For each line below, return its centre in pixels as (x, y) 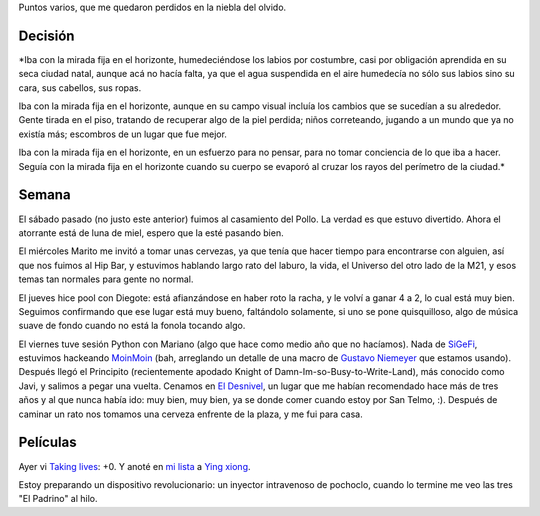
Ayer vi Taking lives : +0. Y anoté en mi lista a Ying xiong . (134, 466)
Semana (44, 195)
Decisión (46, 35)
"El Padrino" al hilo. (58, 499)
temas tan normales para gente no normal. (106, 279)
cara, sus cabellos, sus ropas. (80, 87)
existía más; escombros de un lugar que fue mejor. (122, 134)
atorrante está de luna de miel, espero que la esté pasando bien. (151, 232)
